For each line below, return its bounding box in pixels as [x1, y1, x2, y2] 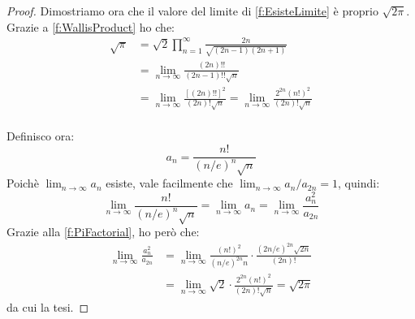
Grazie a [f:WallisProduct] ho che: [6, 18, 175, 35]
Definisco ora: [6, 127, 75, 144]
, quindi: [338, 175, 380, 192]
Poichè [6, 175, 39, 192]
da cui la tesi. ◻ [6, 298, 89, 315]
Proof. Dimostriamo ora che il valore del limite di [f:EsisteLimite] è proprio [6, 2, 378, 19]
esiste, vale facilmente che [106, 175, 233, 192]
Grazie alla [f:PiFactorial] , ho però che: [6, 223, 200, 240]
